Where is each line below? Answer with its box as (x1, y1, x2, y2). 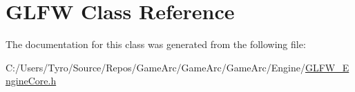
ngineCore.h (6, 73, 57, 88)
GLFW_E (305, 60, 349, 74)
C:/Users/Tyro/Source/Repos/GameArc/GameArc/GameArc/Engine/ (6, 60, 305, 74)
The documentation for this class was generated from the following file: (6, 37, 306, 51)
